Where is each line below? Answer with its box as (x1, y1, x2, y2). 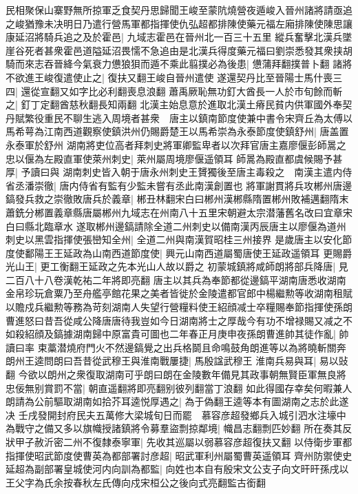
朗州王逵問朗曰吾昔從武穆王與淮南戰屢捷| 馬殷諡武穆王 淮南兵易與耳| (6, 353, 317, 368)
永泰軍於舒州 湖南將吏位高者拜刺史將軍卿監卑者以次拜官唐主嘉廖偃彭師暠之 (6, 137, 346, 152)
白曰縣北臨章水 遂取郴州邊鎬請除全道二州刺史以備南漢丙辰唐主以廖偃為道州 (6, 218, 346, 233)
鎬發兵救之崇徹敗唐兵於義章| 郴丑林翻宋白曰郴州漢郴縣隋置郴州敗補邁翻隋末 (6, 192, 349, 206)
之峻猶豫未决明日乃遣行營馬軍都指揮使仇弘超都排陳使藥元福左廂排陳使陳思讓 (6, 16, 352, 30)
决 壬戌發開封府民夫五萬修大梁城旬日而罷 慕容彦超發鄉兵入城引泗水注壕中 (6, 407, 346, 422)
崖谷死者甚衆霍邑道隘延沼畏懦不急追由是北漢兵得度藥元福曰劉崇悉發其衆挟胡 (6, 43, 352, 57)
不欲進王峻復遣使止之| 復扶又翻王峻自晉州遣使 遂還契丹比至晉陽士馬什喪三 (6, 70, 343, 84)
